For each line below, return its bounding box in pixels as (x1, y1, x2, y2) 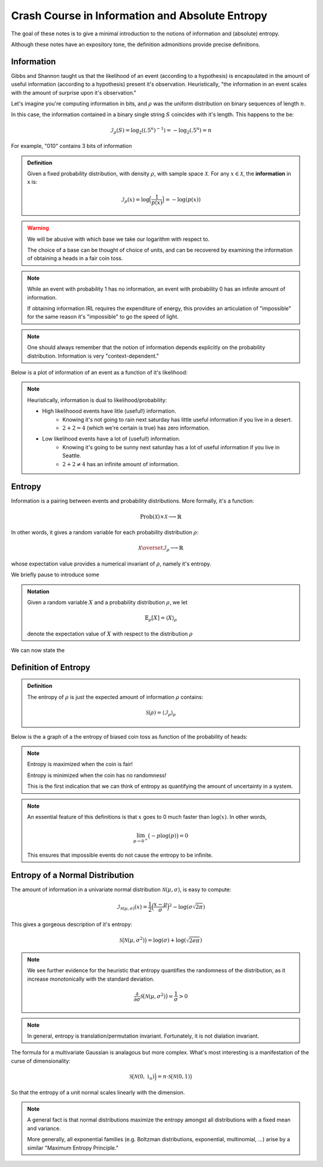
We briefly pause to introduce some (11, 571, 100, 578)
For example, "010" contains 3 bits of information (11, 143, 132, 150)
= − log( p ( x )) (165, 196, 201, 202)
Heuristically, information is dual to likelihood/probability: (27, 396, 167, 404)
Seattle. (62, 452, 81, 459)
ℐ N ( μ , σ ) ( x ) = (116, 903, 148, 912)
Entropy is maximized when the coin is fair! (27, 761, 133, 768)
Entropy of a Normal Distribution (11, 870, 135, 880)
